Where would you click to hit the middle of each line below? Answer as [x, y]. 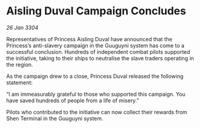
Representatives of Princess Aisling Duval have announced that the [89, 39]
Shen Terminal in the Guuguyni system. [55, 118]
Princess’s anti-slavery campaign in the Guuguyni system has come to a [95, 45]
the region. [20, 65]
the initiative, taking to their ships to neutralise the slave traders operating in [100, 58]
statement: [20, 83]
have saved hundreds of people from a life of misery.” [73, 100]
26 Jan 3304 [23, 28]
